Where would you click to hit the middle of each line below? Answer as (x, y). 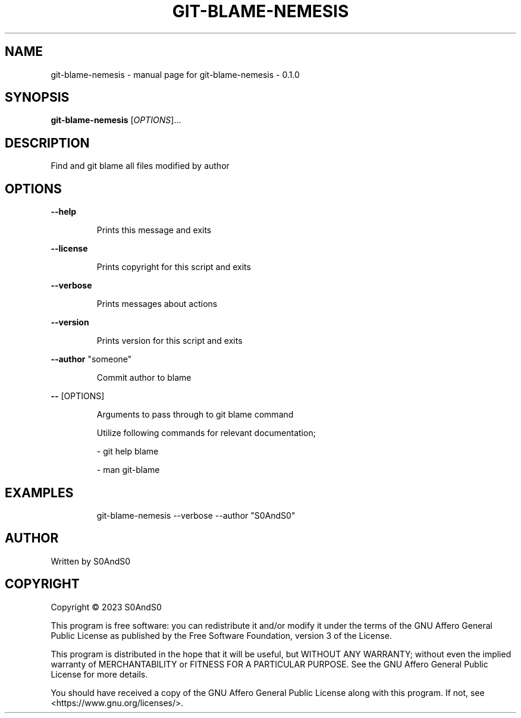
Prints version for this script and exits (170, 341)
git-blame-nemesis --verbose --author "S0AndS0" (196, 515)
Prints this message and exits (154, 230)
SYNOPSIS (37, 98)
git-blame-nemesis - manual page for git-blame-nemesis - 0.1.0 (175, 74)
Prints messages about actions (157, 304)
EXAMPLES (39, 493)
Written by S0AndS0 (91, 561)
